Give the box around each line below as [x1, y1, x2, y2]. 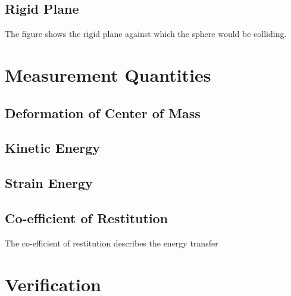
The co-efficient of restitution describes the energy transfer [5, 236, 218, 249]
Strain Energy [5, 174, 93, 192]
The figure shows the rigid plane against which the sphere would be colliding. [5, 27, 287, 40]
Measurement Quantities [5, 62, 211, 87]
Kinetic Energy [5, 138, 101, 157]
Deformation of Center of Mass [5, 103, 201, 122]
